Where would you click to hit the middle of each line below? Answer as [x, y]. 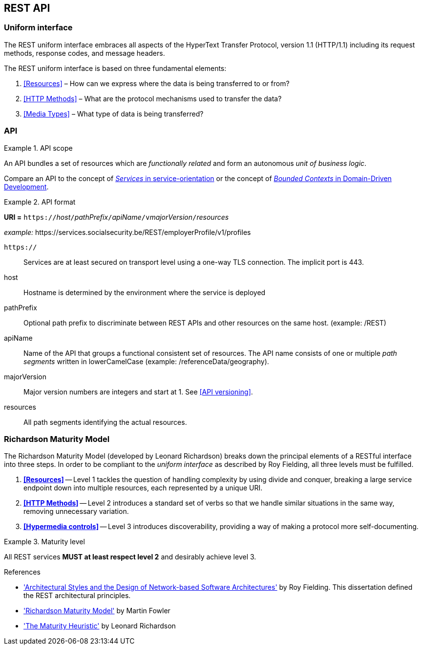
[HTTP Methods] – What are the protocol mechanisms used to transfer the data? [153, 98]
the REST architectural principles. [77, 596]
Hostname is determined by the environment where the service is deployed [145, 292]
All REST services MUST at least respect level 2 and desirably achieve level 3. [130, 557]
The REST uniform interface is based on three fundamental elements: [115, 68]
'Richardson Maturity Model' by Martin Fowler [97, 611]
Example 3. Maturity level [44, 542]
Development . [26, 186]
